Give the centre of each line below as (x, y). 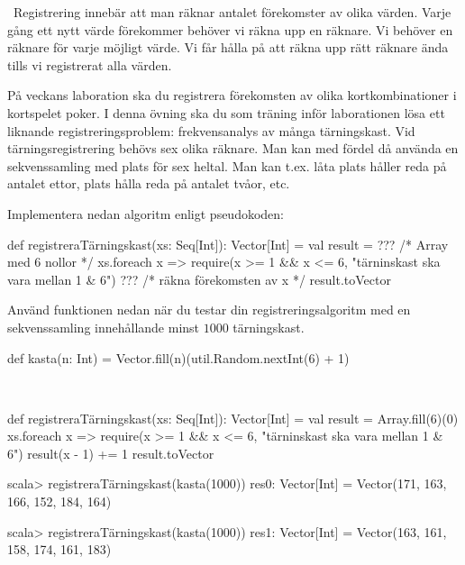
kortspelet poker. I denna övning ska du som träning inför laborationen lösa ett (226, 112)
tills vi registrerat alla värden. (90, 64)
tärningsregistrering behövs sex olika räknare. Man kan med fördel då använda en (233, 148)
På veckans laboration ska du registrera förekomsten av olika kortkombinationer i (232, 95)
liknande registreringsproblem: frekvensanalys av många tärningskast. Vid (211, 130)
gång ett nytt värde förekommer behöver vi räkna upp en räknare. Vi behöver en (230, 29)
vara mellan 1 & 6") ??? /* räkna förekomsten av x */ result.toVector (199, 279)
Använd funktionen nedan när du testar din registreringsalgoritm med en (209, 310)
